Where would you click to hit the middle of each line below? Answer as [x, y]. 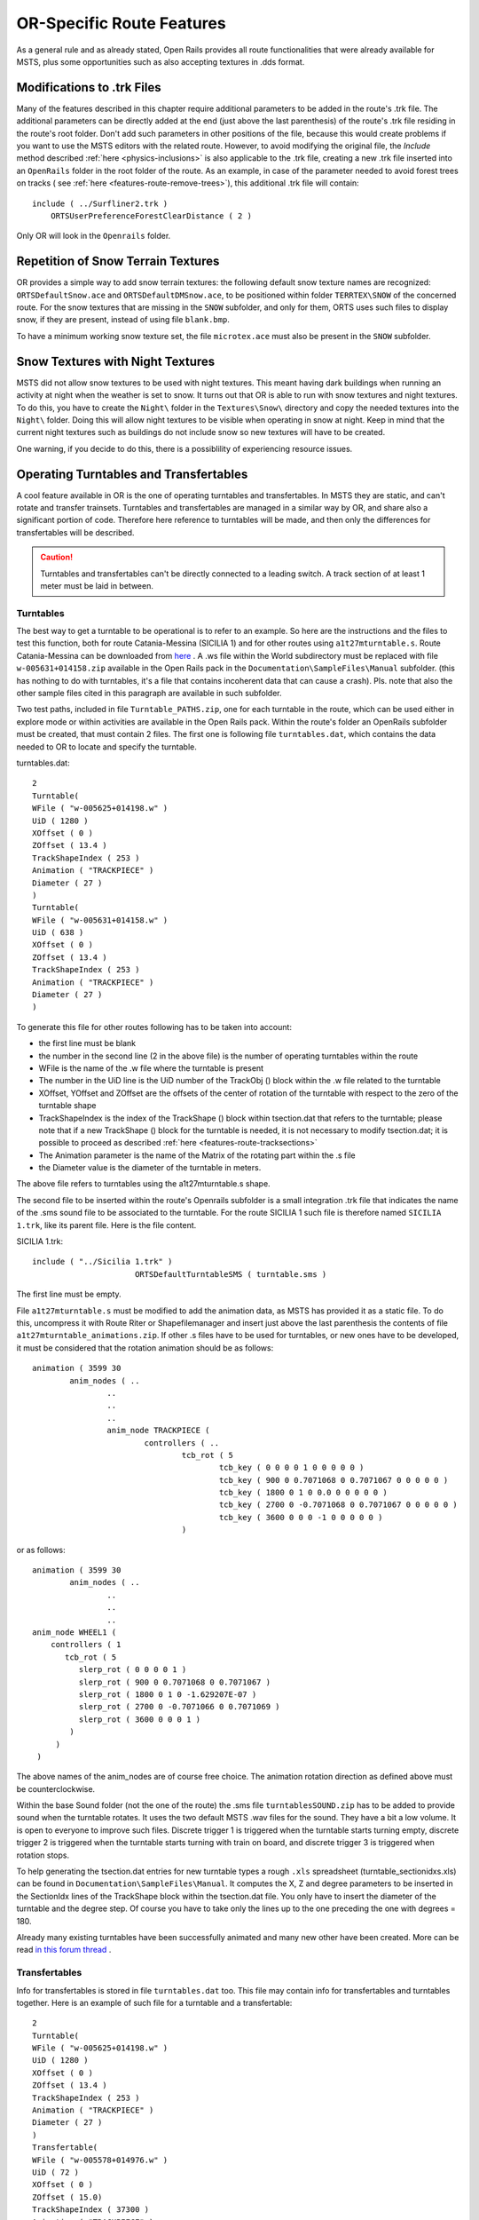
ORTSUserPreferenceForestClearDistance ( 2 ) [151, 216]
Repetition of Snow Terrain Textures [118, 262]
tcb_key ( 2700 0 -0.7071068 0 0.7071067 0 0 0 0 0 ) [338, 1505]
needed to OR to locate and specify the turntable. [106, 747]
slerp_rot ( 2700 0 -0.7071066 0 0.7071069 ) [179, 1707]
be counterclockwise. [56, 1788]
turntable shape [67, 1106]
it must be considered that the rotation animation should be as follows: [145, 1348]
